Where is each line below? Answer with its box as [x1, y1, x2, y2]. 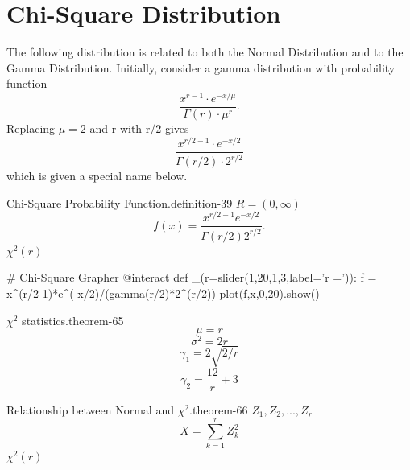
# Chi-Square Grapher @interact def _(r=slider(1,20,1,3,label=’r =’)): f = [6, 269, 377, 286]
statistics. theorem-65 [22, 311, 124, 328]
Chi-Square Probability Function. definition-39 [6, 194, 233, 211]
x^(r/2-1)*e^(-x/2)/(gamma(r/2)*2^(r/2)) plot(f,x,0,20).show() [6, 284, 320, 301]
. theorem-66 [189, 401, 248, 418]
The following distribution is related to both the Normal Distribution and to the [6, 43, 404, 60]
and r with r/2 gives [89, 120, 189, 137]
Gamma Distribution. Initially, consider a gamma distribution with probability [6, 59, 396, 76]
